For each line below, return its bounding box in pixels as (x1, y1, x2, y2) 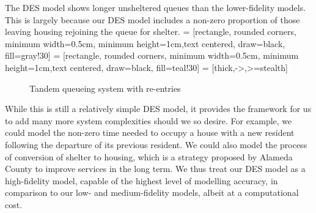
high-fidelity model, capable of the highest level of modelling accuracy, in (5, 174, 278, 187)
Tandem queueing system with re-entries (29, 81, 181, 94)
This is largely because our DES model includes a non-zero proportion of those (5, 13, 300, 26)
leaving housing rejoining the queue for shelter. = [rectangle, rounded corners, (5, 25, 296, 38)
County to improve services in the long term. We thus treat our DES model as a (5, 162, 306, 175)
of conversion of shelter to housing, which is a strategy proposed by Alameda (5, 150, 293, 163)
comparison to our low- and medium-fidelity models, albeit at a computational (5, 186, 299, 199)
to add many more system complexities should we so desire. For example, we (5, 114, 292, 127)
